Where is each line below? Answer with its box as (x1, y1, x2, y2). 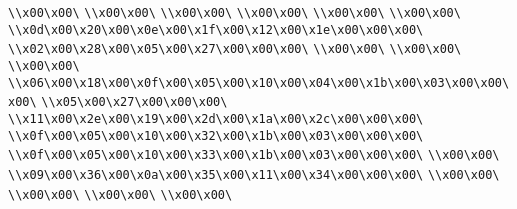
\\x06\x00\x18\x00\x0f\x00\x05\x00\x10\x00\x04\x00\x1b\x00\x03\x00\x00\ (8, 75, 510, 90)
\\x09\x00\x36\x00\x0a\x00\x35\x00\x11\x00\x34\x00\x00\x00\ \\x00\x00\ (8, 167, 500, 182)
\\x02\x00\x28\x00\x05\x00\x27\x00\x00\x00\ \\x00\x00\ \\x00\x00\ (8, 42, 462, 57)
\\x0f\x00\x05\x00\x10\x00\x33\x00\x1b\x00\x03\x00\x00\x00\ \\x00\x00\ (8, 148, 500, 163)
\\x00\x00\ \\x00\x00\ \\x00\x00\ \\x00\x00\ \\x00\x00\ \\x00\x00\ (8, 6, 461, 20)
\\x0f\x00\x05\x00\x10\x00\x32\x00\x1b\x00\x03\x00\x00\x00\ (8, 128, 424, 143)
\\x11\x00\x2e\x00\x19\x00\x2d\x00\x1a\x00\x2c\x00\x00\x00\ (8, 111, 424, 126)
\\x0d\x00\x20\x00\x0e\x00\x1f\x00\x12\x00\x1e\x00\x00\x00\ (8, 22, 424, 37)
